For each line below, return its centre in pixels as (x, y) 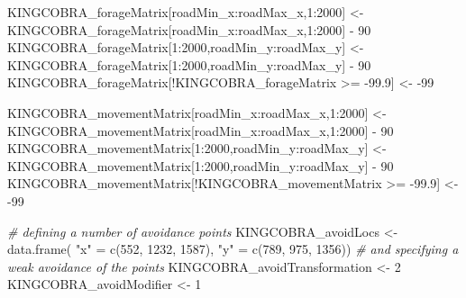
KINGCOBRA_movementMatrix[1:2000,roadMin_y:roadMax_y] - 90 (201, 165)
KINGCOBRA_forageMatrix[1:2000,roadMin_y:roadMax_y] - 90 (189, 64)
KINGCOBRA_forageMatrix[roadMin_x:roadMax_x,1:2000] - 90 (189, 29)
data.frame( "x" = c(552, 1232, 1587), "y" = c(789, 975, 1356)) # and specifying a (233, 249)
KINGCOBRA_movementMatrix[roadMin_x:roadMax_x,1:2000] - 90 (201, 130)
